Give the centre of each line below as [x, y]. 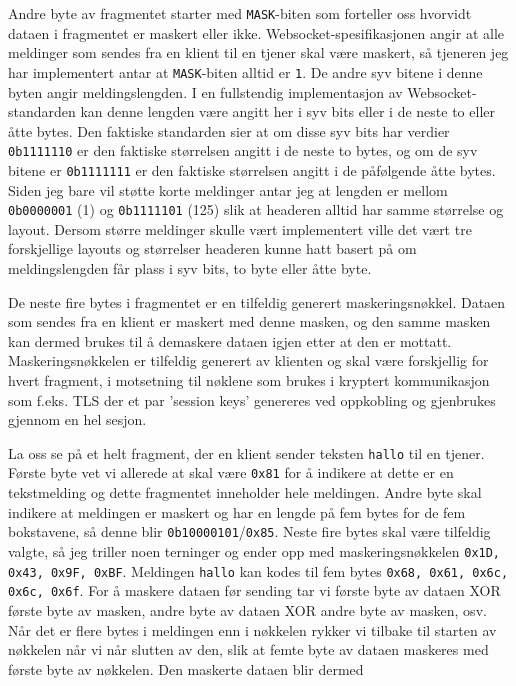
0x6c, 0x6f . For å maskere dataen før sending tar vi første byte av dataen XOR [254, 590]
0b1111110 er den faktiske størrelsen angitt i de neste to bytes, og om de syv [243, 150]
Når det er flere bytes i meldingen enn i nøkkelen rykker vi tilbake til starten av [252, 629]
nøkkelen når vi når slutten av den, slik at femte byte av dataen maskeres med [248, 649]
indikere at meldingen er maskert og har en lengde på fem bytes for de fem [237, 511]
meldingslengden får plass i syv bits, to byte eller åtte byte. [190, 268]
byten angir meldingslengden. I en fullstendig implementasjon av [205, 91]
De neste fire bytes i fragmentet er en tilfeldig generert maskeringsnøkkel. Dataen [257, 301]
